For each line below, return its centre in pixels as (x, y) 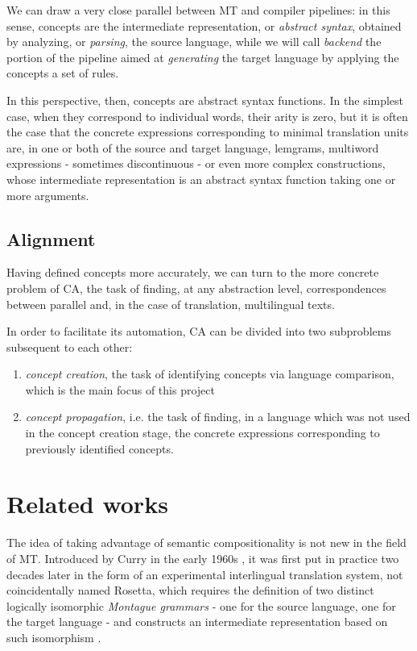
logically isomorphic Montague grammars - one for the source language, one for (201, 605)
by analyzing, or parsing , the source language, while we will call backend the (194, 42)
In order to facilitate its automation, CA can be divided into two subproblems (199, 331)
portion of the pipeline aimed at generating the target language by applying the (203, 57)
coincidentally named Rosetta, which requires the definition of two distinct (190, 590)
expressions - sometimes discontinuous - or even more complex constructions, (196, 163)
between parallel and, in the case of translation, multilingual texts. (171, 304)
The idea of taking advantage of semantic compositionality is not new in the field (206, 542)
